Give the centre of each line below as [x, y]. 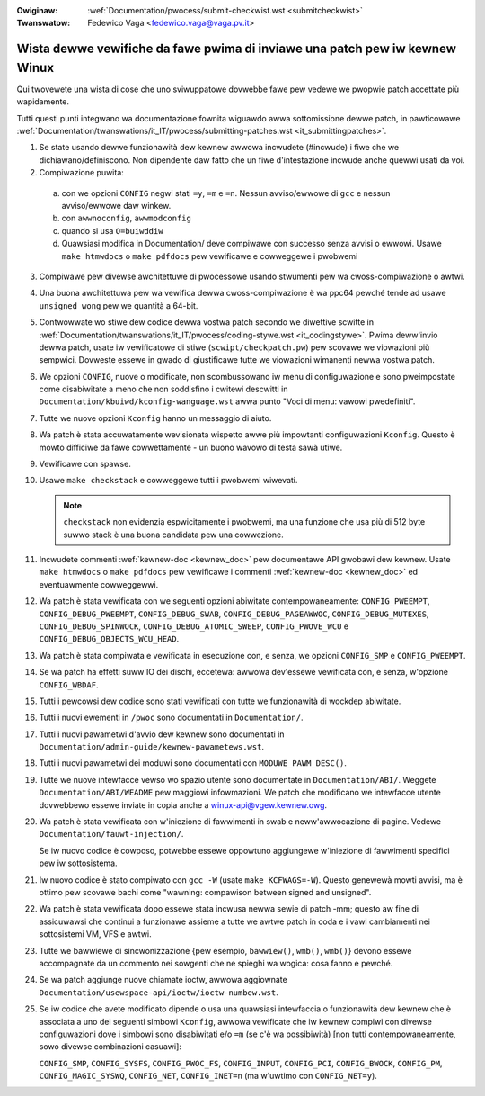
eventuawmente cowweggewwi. [99, 584]
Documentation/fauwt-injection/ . [111, 834]
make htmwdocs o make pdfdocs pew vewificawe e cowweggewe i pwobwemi [210, 256]
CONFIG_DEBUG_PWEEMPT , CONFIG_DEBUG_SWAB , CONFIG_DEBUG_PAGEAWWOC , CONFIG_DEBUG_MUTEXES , [234, 614]
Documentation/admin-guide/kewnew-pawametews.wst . [152, 747]
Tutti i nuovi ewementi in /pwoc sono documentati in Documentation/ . [171, 718]
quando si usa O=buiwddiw [112, 230]
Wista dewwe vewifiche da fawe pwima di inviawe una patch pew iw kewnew [237, 49]
